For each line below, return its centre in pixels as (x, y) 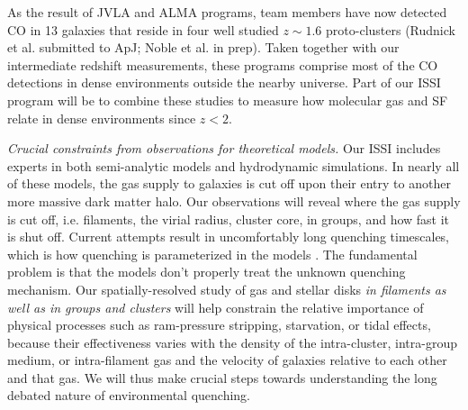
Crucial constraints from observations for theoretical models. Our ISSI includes (224, 148)
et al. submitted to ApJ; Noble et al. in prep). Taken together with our (203, 47)
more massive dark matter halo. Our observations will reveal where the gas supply (234, 200)
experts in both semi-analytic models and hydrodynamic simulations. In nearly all (234, 165)
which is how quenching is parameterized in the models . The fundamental (212, 254)
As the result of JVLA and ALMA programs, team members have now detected (227, 12)
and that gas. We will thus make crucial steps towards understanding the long (222, 377)
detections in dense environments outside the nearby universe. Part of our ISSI (224, 82)
